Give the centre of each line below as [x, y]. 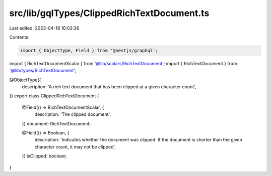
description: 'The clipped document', [73, 114]
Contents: [19, 37]
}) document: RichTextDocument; [56, 123]
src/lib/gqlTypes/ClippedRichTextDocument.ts [109, 13]
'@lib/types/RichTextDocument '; [43, 71]
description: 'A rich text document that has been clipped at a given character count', [109, 87]
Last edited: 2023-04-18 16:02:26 [44, 28]
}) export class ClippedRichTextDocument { [54, 96]
